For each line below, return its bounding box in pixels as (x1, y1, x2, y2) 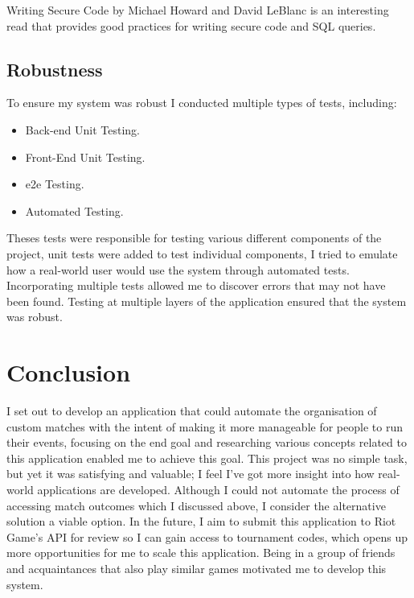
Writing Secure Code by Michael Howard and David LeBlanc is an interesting (6, 2, 389, 18)
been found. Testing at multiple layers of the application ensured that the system (6, 292, 407, 309)
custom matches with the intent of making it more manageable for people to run (6, 418, 403, 435)
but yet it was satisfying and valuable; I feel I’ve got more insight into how (6, 465, 375, 482)
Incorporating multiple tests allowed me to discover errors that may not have (6, 277, 386, 294)
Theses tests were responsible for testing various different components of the (6, 229, 382, 246)
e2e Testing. (25, 175, 84, 192)
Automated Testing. (25, 202, 124, 219)
